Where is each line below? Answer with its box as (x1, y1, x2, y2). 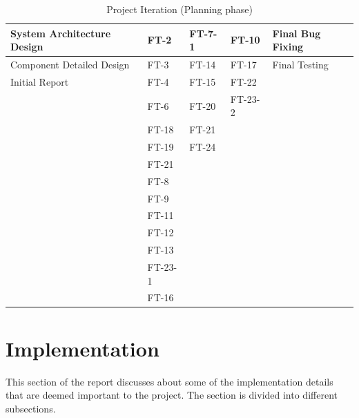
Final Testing (272, 57, 329, 72)
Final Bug (272, 26, 321, 40)
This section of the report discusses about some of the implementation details (6, 374, 333, 388)
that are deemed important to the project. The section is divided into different (6, 388, 338, 402)
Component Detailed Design (10, 57, 130, 72)
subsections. (6, 401, 56, 415)
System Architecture (10, 26, 111, 40)
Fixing (272, 39, 304, 54)
